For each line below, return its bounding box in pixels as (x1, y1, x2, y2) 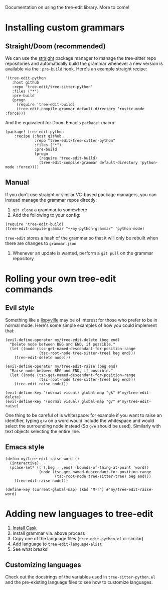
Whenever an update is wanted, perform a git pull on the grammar (12, 250, 153, 256)
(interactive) (10, 460, 39, 466)
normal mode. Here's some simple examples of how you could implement (5, 322, 157, 328)
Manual (5, 178, 29, 187)
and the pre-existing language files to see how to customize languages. (5, 579, 153, 585)
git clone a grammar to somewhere (12, 206, 88, 213)
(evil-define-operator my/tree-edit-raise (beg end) (5, 364, 118, 369)
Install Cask (12, 525, 37, 531)
